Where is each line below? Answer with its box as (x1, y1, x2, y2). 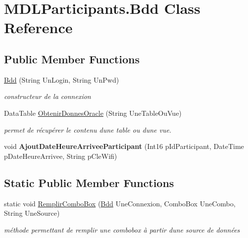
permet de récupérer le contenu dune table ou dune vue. (4, 124, 172, 135)
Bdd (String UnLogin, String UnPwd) (4, 74, 119, 85)
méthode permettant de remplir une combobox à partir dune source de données (4, 224, 240, 235)
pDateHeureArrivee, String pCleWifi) (4, 150, 117, 161)
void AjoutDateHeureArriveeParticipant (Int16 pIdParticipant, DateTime (4, 141, 244, 151)
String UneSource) (4, 208, 60, 218)
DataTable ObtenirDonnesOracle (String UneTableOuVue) (4, 107, 182, 118)
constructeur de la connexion (4, 91, 91, 101)
